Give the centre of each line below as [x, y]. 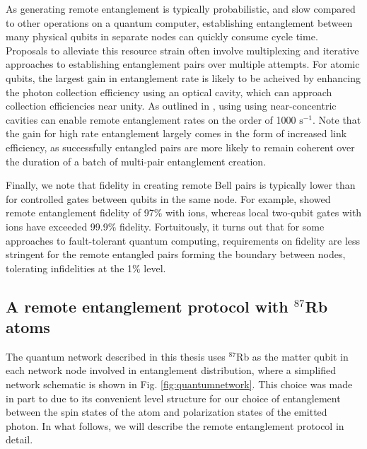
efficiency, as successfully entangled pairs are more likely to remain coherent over [180, 147]
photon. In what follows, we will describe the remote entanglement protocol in [175, 425]
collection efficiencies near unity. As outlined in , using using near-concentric [171, 106]
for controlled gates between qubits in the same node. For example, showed [168, 198]
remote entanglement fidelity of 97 [80, 212]
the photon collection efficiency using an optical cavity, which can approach [169, 92]
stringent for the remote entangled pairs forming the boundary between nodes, [176, 254]
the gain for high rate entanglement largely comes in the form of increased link [176, 133]
